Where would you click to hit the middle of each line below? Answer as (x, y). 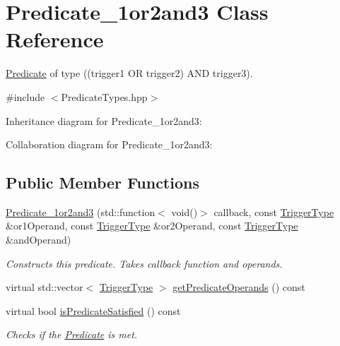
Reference (55, 39)
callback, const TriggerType (274, 211)
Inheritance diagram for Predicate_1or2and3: (104, 120)
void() (184, 211)
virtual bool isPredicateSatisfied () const (93, 310)
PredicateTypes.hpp (104, 96)
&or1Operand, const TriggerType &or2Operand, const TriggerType (152, 226)
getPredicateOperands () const (239, 287)
